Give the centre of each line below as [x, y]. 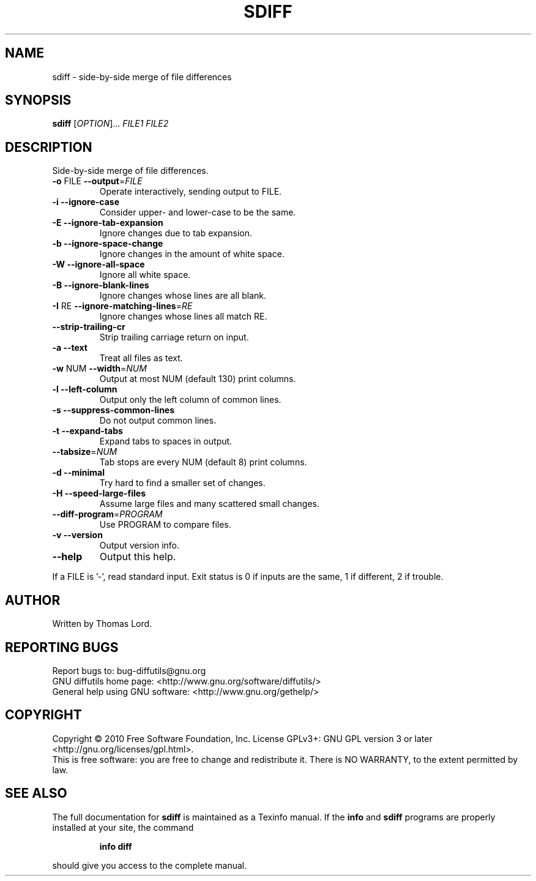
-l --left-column [85, 389]
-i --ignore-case [86, 202]
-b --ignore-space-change [108, 244]
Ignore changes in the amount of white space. [192, 254]
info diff [116, 846]
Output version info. [140, 545]
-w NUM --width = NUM [99, 369]
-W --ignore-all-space [99, 264]
